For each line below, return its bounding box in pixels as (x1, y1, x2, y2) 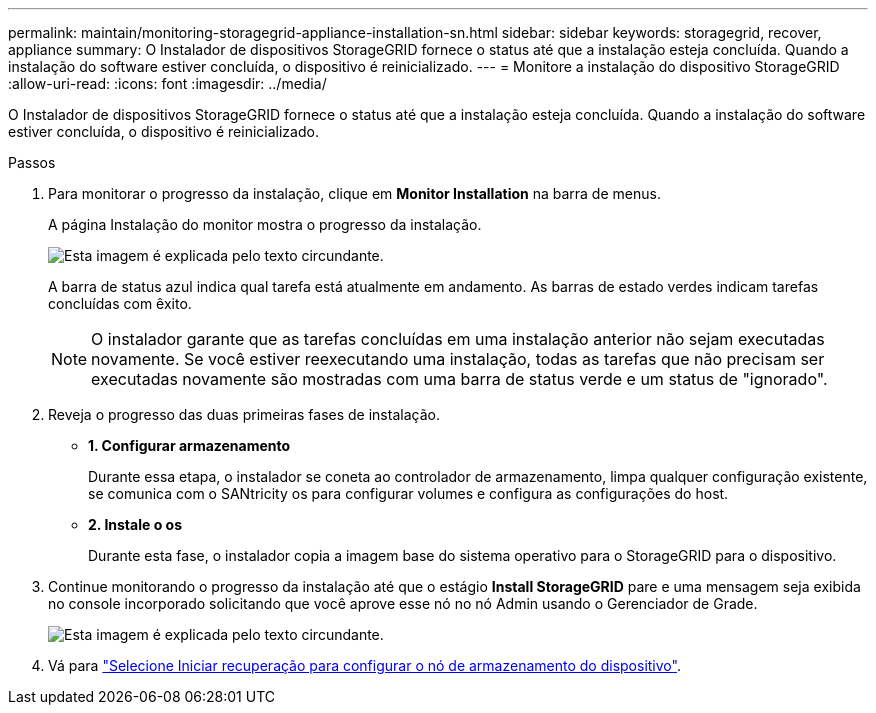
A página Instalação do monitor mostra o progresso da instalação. (48, 216, 482, 233)
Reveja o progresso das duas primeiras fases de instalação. (48, 406, 440, 423)
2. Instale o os (88, 516, 182, 533)
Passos (8, 154, 56, 171)
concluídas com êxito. (48, 295, 192, 312)
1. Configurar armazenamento (88, 437, 291, 454)
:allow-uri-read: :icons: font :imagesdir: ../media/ (8, 75, 327, 92)
